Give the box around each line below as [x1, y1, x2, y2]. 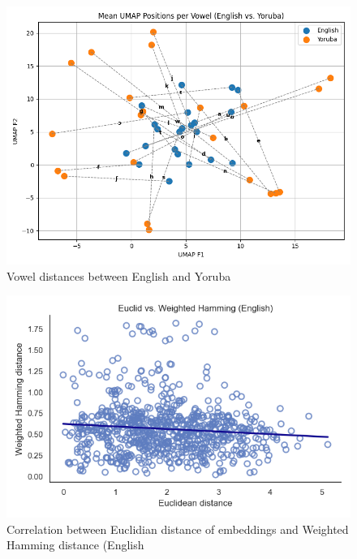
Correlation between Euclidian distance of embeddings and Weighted [6, 520, 349, 537]
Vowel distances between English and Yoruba [6, 267, 231, 284]
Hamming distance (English [6, 536, 144, 553]
